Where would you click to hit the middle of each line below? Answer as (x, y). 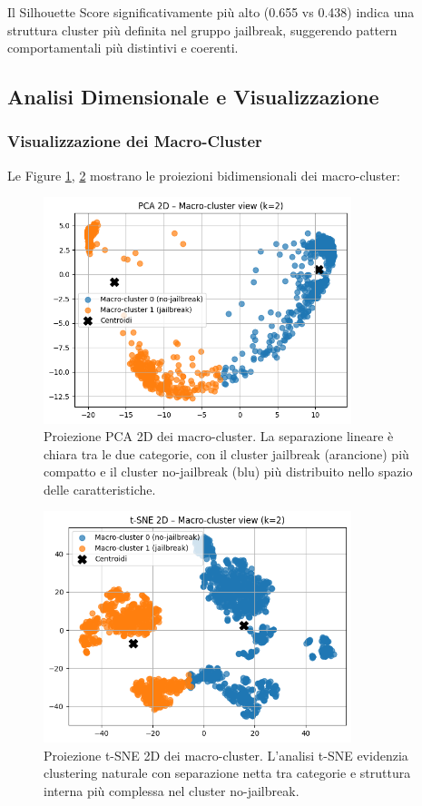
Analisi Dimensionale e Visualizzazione (193, 97)
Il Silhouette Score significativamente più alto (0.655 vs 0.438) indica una (211, 12)
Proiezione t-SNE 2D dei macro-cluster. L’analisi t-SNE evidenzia (226, 755)
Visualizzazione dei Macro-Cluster (135, 141)
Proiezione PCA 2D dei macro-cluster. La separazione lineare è (219, 436)
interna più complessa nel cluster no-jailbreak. (172, 790)
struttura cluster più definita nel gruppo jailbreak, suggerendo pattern (202, 29)
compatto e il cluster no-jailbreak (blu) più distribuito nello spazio (228, 472)
